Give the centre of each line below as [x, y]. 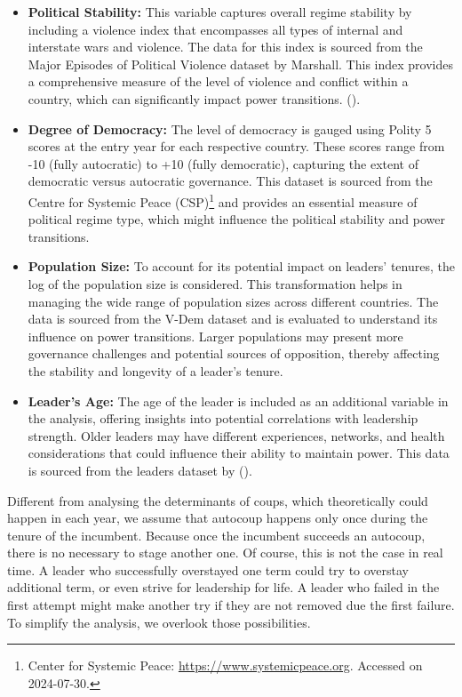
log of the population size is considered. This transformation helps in [215, 283]
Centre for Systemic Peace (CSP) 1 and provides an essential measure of [223, 200]
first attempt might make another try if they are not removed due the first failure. [231, 605]
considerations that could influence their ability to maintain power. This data [239, 453]
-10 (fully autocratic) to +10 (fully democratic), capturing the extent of [223, 163]
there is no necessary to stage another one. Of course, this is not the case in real [225, 553]
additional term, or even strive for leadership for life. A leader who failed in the [223, 587]
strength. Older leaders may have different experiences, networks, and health [236, 435]
